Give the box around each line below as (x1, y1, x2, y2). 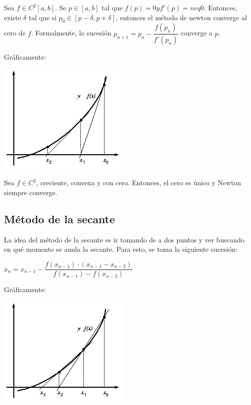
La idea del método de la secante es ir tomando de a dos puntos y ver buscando (4, 234, 245, 244)
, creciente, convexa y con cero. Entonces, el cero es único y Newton (36, 177, 241, 188)
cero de (4, 28, 26, 38)
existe (4, 12, 21, 22)
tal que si (29, 12, 57, 22)
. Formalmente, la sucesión (31, 28, 111, 38)
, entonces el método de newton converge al (115, 12, 247, 22)
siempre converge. (4, 187, 57, 198)
